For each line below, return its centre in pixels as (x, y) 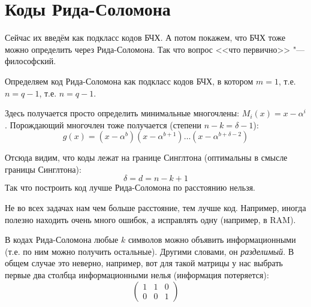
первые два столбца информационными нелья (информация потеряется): (137, 275)
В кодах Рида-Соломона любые (62, 240)
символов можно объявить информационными (212, 240)
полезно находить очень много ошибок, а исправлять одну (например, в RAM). (150, 219)
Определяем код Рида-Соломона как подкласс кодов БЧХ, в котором (129, 81)
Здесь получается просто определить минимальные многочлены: (122, 113)
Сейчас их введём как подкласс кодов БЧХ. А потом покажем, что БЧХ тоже (145, 37)
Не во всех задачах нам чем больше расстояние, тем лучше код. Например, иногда (155, 208)
